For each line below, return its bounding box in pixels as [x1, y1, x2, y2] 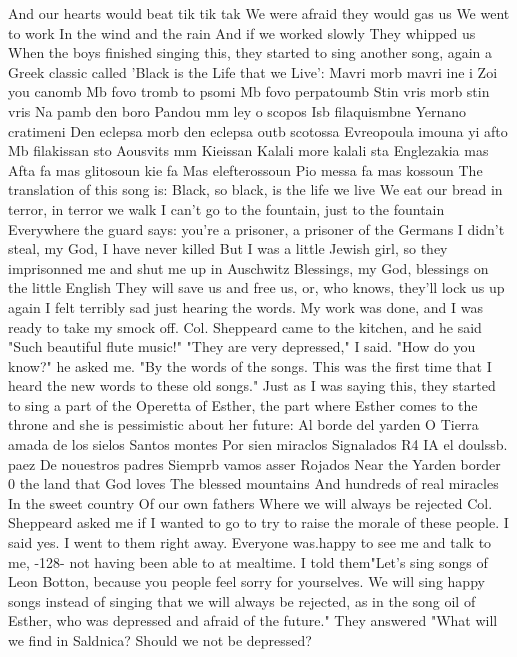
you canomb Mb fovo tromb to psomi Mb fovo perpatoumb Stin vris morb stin [8, 81, 490, 102]
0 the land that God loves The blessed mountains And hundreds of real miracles [8, 473, 499, 494]
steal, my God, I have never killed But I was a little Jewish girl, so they [8, 238, 448, 259]
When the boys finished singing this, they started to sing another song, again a [8, 42, 493, 63]
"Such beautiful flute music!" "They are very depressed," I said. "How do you [8, 336, 476, 357]
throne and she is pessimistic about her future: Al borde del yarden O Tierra [8, 414, 479, 435]
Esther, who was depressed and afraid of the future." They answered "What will [8, 610, 498, 631]
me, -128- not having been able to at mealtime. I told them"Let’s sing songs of [8, 551, 488, 572]
